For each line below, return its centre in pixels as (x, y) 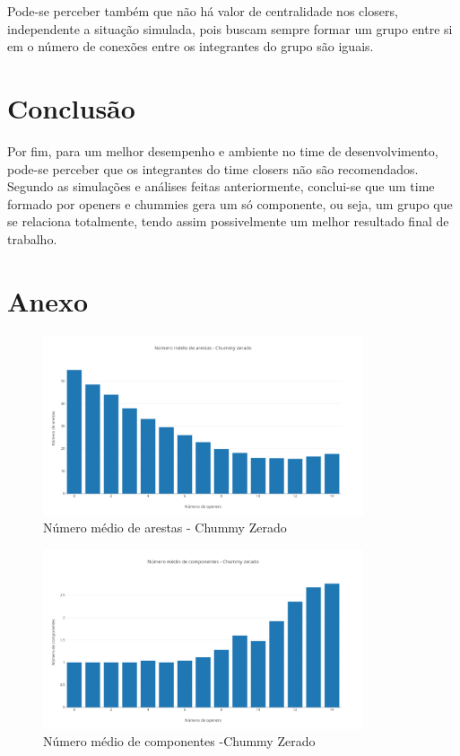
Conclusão (71, 107)
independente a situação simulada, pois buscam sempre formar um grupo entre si (230, 28)
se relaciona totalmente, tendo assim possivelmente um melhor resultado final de (228, 221)
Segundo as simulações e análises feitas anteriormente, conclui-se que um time (221, 186)
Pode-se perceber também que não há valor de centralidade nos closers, (203, 11)
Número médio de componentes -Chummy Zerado (179, 741)
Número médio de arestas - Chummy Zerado (165, 527)
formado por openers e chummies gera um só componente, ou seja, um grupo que (230, 203)
